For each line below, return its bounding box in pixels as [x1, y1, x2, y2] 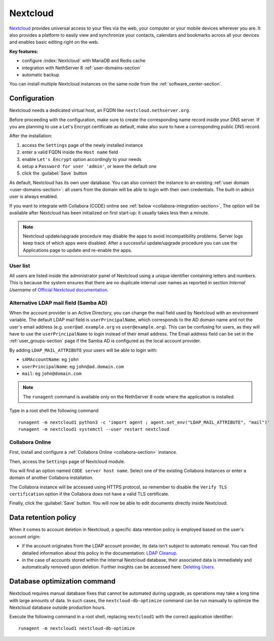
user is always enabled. [9, 194, 58, 200]
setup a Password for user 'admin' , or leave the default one [22, 163, 157, 169]
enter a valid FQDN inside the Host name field [22, 149, 118, 155]
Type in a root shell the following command [9, 408, 99, 414]
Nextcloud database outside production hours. [9, 604, 106, 610]
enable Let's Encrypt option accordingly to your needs [22, 156, 142, 162]
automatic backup [22, 71, 60, 77]
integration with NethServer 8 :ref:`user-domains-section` [22, 64, 142, 70]
